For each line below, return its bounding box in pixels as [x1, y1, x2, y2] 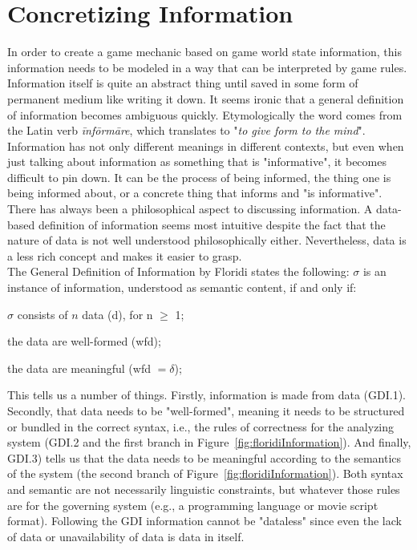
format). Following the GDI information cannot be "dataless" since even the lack [7, 512, 402, 529]
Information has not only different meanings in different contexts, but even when [7, 137, 404, 154]
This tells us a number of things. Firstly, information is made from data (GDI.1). [7, 386, 406, 403]
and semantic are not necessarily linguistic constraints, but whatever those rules [7, 480, 400, 497]
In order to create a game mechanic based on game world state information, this [7, 43, 402, 60]
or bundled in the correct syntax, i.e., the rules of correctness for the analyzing [7, 418, 395, 435]
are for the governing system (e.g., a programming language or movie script [7, 496, 379, 513]
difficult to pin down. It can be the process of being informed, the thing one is [7, 168, 391, 185]
